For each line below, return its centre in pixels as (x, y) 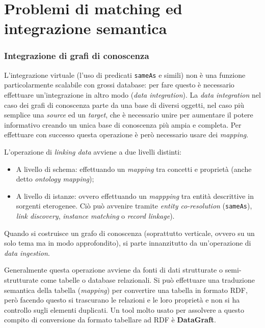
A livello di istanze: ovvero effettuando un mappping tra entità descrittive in (135, 196)
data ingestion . (27, 252)
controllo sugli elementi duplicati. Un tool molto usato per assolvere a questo (124, 309)
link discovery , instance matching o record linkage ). (95, 216)
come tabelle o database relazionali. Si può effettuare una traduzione (148, 280)
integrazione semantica (86, 28)
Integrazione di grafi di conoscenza (77, 56)
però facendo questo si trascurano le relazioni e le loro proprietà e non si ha (122, 300)
